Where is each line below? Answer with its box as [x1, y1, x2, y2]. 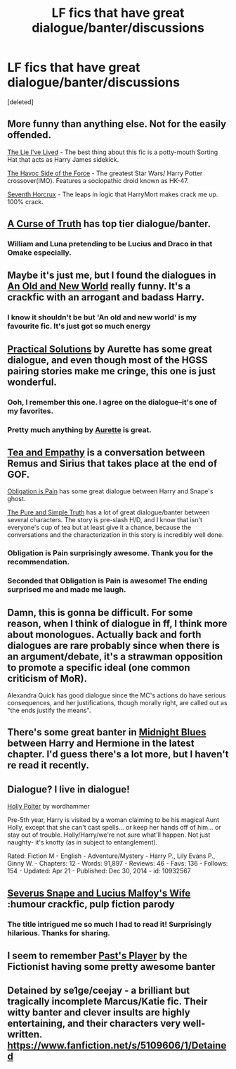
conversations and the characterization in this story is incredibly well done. [7, 531, 224, 539]
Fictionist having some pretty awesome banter [7, 961, 216, 973]
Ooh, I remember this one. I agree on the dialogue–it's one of [7, 397, 218, 407]
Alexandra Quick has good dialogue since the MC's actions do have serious [7, 691, 226, 700]
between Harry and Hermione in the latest [7, 738, 195, 749]
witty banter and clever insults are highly [7, 1006, 191, 1018]
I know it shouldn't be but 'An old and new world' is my [7, 312, 197, 322]
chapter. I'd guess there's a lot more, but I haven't [7, 748, 229, 761]
